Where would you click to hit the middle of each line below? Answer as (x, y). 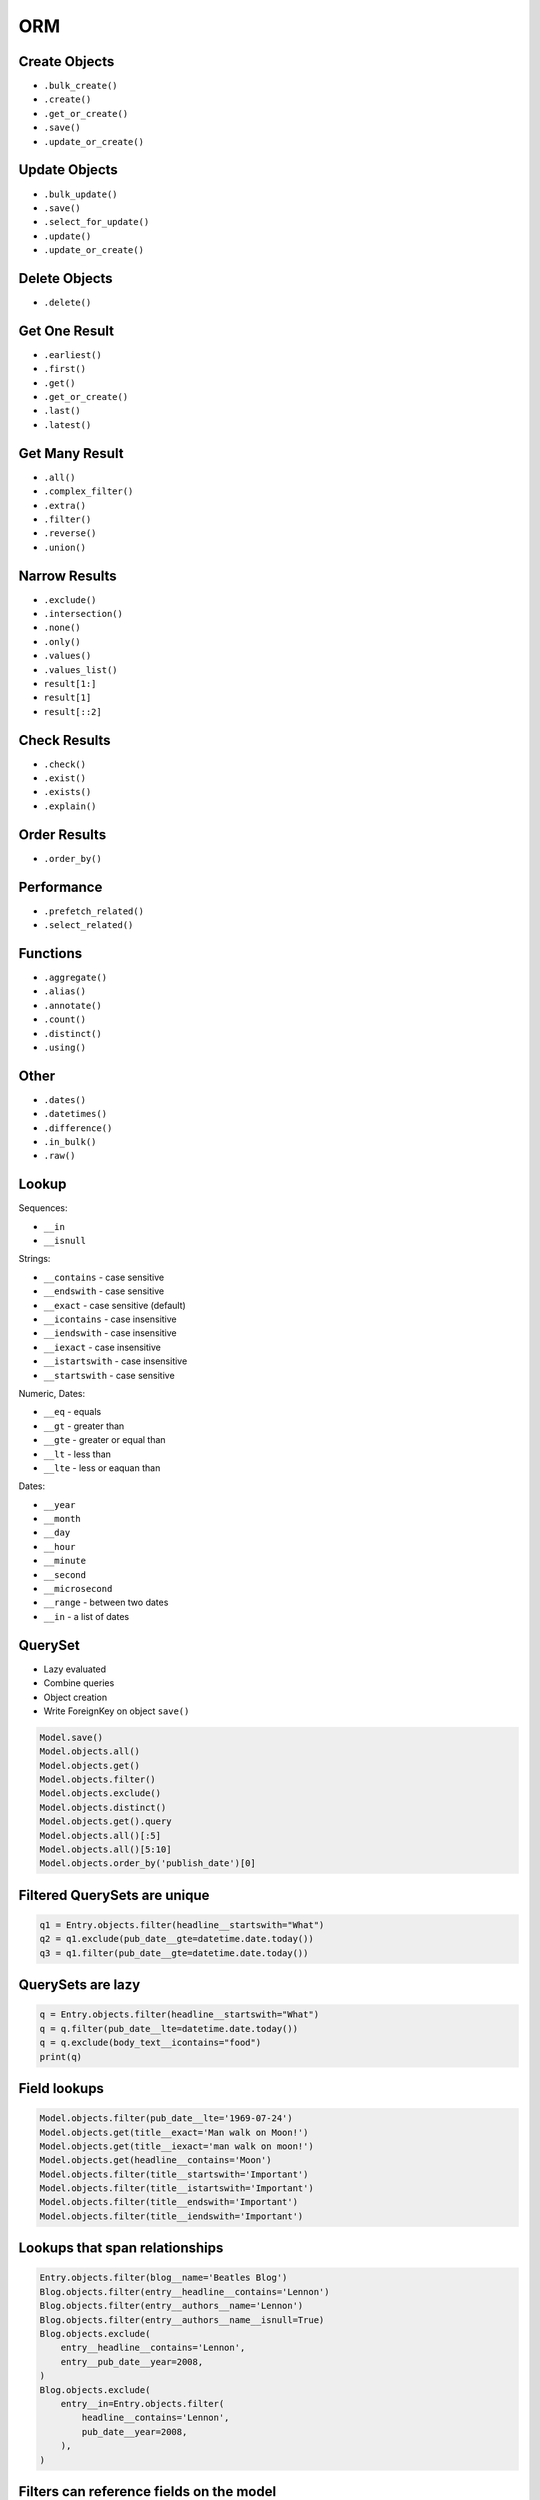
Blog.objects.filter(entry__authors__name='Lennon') (171, 2306)
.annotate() (72, 1005)
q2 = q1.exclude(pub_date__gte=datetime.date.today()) (176, 1939)
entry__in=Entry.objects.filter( (142, 2403)
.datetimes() (75, 1114)
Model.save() (71, 1737)
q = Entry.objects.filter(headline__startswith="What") (179, 2014)
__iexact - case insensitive (102, 1347)
